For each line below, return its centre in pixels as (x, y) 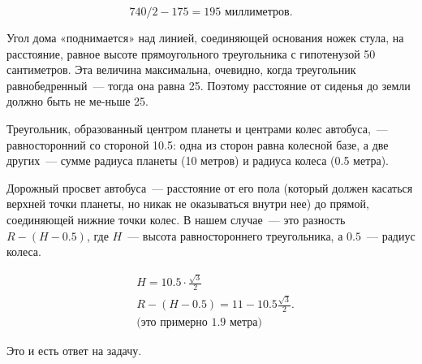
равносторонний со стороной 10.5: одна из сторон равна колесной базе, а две (198, 144)
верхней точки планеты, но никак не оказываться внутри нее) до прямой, (188, 204)
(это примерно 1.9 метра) (200, 322)
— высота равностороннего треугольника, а (235, 235)
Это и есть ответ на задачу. (74, 350)
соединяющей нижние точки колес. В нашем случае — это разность (176, 219)
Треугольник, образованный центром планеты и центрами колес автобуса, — (197, 128)
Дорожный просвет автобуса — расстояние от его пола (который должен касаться (210, 187)
